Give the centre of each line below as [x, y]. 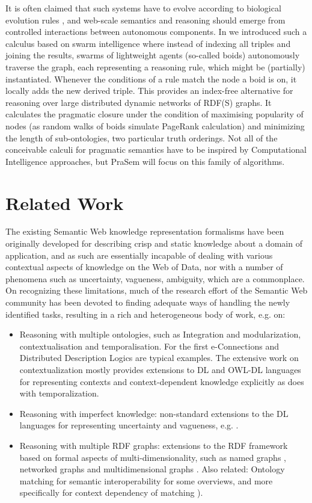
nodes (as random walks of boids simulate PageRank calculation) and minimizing [155, 125]
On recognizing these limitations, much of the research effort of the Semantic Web [157, 290]
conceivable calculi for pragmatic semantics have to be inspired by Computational [156, 150]
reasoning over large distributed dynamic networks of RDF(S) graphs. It [139, 102]
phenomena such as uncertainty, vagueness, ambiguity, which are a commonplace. [155, 278]
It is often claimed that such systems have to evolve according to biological [143, 8]
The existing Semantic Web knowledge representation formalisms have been [145, 231]
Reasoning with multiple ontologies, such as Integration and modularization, [160, 334]
